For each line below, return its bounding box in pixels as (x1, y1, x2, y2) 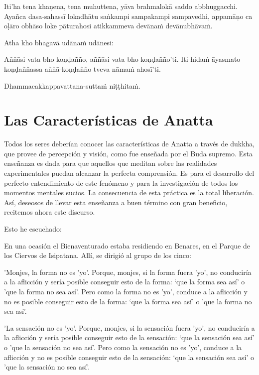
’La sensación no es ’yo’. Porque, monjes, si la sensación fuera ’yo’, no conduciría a (4, 322, 255, 333)
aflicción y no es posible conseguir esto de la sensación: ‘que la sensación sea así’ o (4, 352, 255, 362)
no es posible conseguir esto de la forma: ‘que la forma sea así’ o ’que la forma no (4, 296, 252, 306)
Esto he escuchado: (4, 224, 62, 234)
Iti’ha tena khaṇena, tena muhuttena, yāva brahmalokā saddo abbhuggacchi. (4, 1, 238, 11)
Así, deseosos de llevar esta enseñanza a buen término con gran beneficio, (4, 197, 228, 207)
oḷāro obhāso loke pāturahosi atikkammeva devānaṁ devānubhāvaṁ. (4, 20, 213, 31)
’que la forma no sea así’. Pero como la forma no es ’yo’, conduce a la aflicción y (4, 286, 248, 296)
